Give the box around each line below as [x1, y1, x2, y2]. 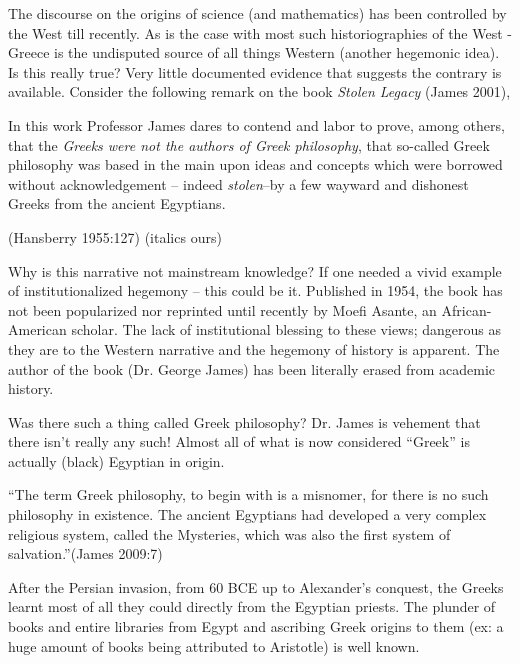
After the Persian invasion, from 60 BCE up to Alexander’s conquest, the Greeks [8, 576, 504, 597]
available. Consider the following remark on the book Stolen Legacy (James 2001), [8, 81, 511, 102]
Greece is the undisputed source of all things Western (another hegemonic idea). [8, 42, 500, 63]
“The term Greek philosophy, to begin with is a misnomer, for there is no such [8, 484, 489, 505]
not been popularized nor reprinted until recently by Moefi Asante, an [8, 299, 437, 320]
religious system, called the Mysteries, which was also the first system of [8, 523, 451, 544]
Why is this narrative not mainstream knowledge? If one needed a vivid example [8, 260, 502, 281]
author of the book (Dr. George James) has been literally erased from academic [8, 358, 496, 379]
